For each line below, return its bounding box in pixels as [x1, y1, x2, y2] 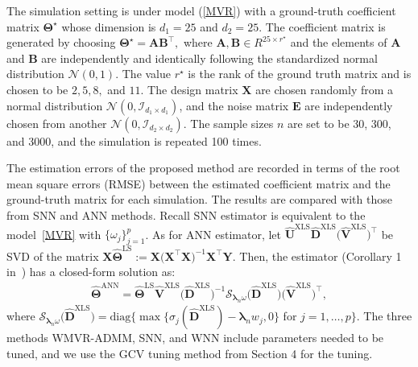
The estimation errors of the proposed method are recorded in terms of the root [6, 159, 400, 176]
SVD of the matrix [6, 247, 99, 264]
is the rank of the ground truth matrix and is [188, 65, 412, 82]
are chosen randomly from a [255, 80, 394, 97]
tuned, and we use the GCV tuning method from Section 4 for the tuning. [6, 344, 373, 361]
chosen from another [6, 114, 107, 131]
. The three [356, 307, 412, 324]
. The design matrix [140, 80, 238, 97]
